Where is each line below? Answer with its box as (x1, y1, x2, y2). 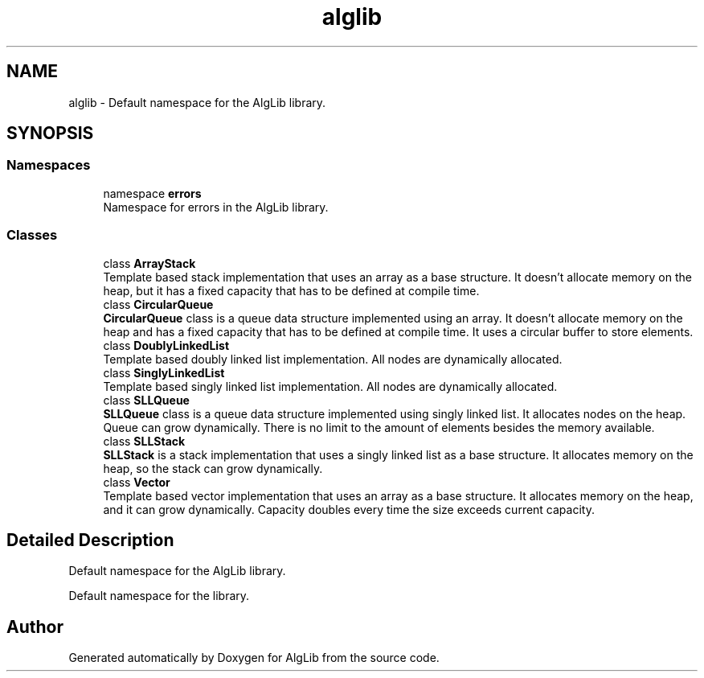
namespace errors (103, 186, 202, 200)
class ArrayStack (103, 256, 196, 270)
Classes (6, 227, 58, 244)
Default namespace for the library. (68, 589, 250, 603)
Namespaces (6, 157, 91, 174)
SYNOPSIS (6, 123, 94, 144)
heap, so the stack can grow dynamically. (103, 461, 323, 475)
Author (6, 616, 63, 637)
